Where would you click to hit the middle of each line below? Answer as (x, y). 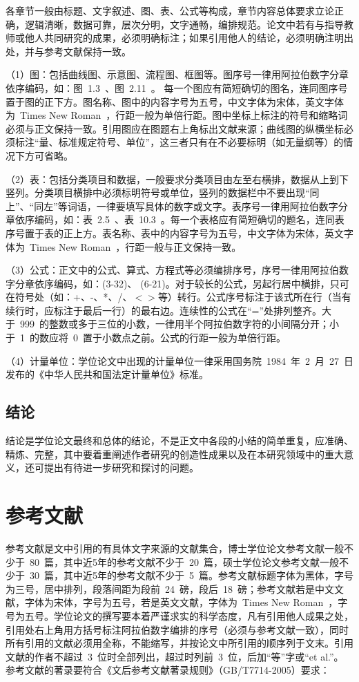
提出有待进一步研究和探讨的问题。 (121, 467)
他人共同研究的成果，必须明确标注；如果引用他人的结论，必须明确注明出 (189, 38)
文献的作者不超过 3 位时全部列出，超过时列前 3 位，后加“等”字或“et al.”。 (175, 656)
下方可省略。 (44, 155)
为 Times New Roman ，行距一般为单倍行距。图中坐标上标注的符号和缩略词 (177, 115)
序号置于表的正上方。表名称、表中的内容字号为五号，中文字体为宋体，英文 (175, 233)
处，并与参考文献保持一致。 (68, 51)
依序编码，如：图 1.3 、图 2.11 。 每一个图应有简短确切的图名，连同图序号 (177, 87)
